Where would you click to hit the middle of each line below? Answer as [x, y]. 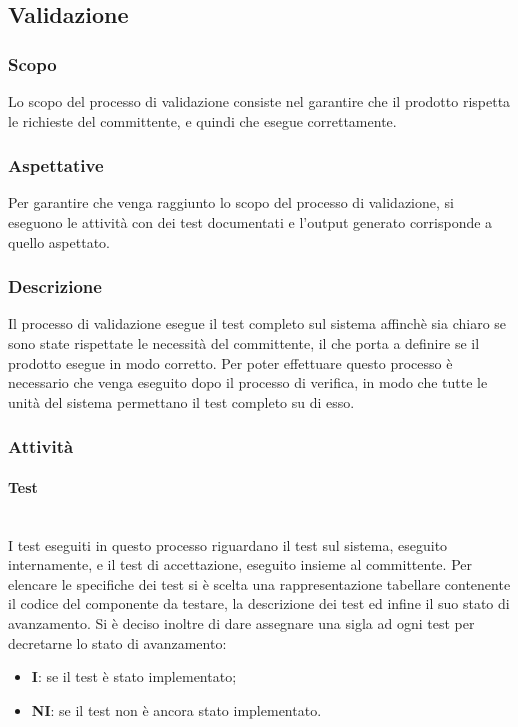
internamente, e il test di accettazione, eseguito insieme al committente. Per [240, 564]
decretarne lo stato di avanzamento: [117, 642]
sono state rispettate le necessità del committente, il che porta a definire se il [244, 343]
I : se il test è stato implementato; [134, 676]
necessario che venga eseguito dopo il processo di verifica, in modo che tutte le [248, 382]
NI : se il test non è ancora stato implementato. [176, 709]
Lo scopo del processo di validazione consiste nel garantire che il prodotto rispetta [259, 101]
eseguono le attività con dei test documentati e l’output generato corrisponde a [250, 222]
